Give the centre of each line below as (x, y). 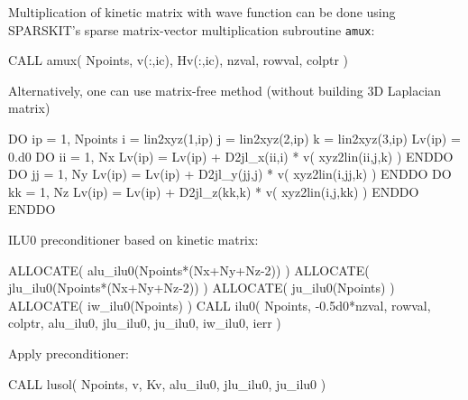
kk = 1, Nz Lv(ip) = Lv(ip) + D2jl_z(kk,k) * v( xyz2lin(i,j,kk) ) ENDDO (214, 191)
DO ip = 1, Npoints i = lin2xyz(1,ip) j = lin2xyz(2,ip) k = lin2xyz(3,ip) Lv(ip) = (234, 139)
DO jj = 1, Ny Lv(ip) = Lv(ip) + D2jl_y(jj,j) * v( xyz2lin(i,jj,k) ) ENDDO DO (230, 174)
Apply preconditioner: (69, 353)
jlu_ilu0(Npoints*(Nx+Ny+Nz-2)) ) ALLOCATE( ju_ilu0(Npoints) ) (202, 288)
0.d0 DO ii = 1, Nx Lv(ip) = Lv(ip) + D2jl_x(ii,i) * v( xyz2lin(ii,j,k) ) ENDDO (231, 156)
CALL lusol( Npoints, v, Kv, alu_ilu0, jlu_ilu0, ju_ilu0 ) (167, 383)
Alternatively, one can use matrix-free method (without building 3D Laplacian (225, 90)
